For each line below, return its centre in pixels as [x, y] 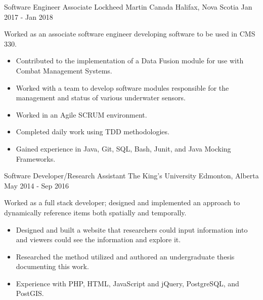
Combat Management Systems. [64, 70]
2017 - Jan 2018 [29, 16]
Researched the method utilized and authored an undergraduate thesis [125, 256]
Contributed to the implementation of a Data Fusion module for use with [130, 61]
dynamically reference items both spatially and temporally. [95, 212]
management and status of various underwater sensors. [101, 98]
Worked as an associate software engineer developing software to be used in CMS [130, 34]
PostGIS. [30, 293]
